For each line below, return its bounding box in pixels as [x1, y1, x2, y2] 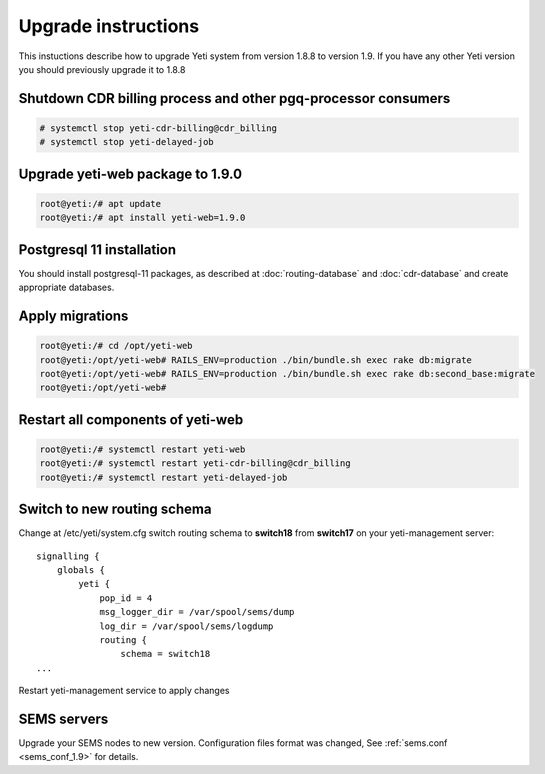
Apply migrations [18, 308, 129, 325]
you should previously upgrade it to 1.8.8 [18, 63, 186, 75]
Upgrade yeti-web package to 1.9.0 [18, 165, 243, 182]
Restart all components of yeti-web [18, 411, 244, 428]
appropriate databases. [18, 281, 115, 294]
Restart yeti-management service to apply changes [18, 685, 230, 697]
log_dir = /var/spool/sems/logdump [99, 620, 274, 632]
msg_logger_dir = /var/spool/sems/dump [99, 606, 295, 618]
